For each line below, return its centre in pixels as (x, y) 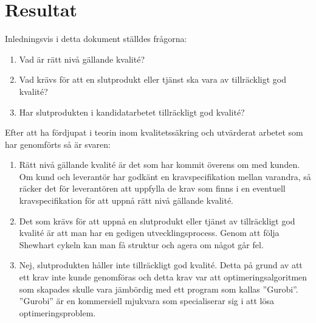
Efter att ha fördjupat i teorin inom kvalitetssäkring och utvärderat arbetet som (154, 132)
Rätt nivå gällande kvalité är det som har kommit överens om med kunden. (160, 165)
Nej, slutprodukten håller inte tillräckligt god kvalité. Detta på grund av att (161, 265)
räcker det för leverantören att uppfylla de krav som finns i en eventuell (152, 188)
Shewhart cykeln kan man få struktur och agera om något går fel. (141, 244)
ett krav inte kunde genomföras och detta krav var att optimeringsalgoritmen (163, 277)
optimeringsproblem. (57, 312)
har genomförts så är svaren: (58, 144)
